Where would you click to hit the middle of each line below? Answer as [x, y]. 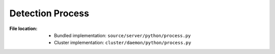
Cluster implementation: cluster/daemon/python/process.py [123, 43]
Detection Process [49, 13]
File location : [23, 29]
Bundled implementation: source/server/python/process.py [122, 35]
